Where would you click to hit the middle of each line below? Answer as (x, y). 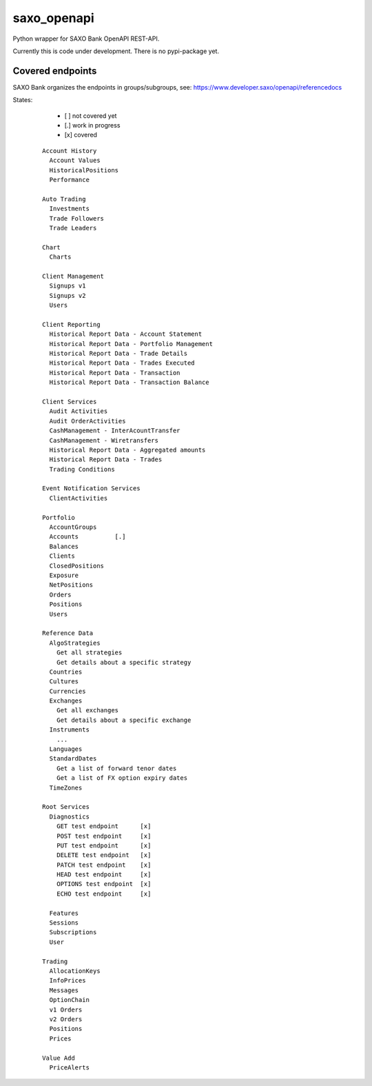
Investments (69, 209)
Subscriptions (73, 932)
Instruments (69, 730)
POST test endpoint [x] (104, 836)
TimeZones (66, 787)
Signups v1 (68, 286)
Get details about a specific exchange (124, 720)
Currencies (68, 691)
